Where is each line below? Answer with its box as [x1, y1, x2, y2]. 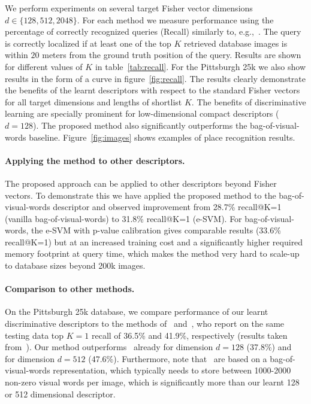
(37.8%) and [246, 341, 292, 353]
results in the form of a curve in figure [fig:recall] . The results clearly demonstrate [5, 72, 306, 84]
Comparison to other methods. [5, 283, 135, 295]
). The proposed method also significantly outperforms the [32, 119, 247, 131]
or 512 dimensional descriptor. [5, 387, 116, 400]
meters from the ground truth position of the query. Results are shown [42, 48, 301, 61]
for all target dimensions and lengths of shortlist [5, 95, 182, 108]
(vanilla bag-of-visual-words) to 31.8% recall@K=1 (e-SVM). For [5, 212, 242, 224]
